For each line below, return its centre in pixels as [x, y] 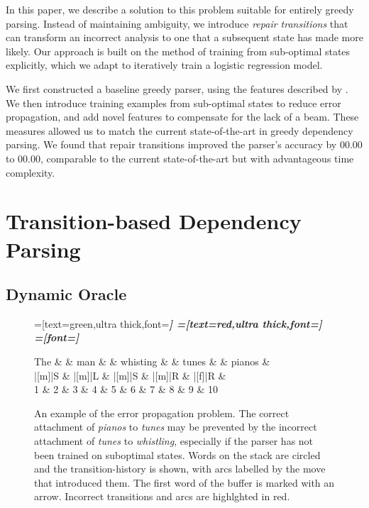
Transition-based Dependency [154, 221]
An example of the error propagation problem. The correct [162, 413]
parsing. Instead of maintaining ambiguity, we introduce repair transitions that [177, 23]
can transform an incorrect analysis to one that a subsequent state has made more [184, 37]
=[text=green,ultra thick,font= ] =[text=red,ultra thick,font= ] [178, 323]
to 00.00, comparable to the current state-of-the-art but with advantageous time [180, 158]
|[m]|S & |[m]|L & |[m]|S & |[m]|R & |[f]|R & [130, 375]
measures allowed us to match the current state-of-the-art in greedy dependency [180, 130]
